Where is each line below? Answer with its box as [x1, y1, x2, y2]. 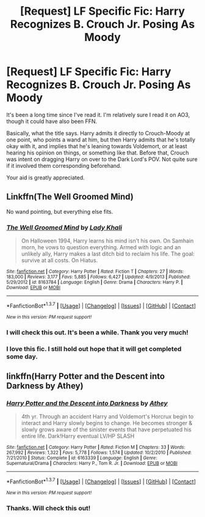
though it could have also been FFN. [6, 118, 98, 125]
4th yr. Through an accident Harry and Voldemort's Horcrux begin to [21, 413, 194, 420]
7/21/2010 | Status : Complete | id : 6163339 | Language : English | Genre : [6, 455, 157, 461]
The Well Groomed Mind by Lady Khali [6, 223, 123, 232]
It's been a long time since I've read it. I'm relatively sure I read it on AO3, [6, 111, 190, 118]
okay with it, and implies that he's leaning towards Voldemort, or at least [6, 142, 187, 149]
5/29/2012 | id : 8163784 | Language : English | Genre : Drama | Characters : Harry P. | [6, 279, 183, 285]
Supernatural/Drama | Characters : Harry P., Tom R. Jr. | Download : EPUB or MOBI [6, 461, 178, 467]
